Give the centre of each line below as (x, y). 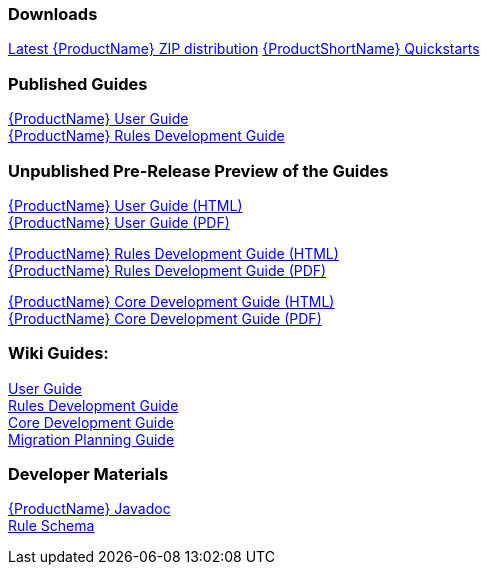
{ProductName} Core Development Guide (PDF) (165, 318)
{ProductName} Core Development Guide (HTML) (171, 301)
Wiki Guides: (58, 353)
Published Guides (78, 83)
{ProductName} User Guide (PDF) (119, 222)
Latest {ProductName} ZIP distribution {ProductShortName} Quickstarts (244, 49)
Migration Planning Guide (91, 439)
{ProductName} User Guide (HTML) (125, 205)
